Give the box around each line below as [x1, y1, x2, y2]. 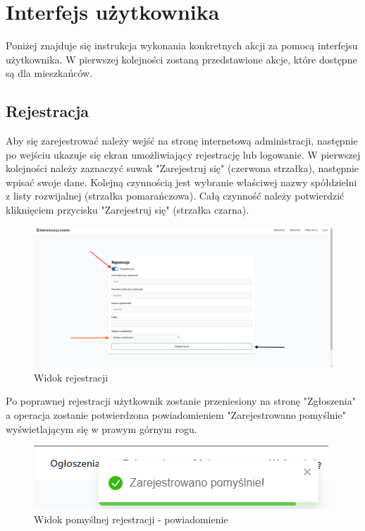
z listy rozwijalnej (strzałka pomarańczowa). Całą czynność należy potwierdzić [6, 188, 345, 203]
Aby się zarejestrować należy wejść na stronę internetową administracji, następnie [6, 133, 358, 148]
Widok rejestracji [34, 370, 109, 384]
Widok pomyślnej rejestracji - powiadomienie [34, 511, 228, 526]
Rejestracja [6, 100, 89, 122]
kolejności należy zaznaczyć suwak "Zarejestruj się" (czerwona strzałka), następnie [6, 161, 359, 176]
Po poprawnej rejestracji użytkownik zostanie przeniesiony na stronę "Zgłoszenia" [6, 393, 356, 408]
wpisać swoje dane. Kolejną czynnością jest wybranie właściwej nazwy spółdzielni [6, 174, 357, 189]
